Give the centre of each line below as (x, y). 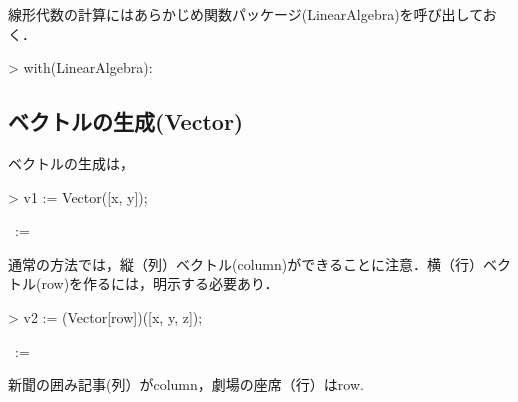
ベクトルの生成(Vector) (126, 121)
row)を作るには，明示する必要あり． (160, 283)
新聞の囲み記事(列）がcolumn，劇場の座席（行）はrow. (186, 384)
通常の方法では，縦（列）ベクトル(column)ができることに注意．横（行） (245, 263)
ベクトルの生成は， (71, 162)
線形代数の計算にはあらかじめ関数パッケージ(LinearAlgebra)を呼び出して (245, 14)
